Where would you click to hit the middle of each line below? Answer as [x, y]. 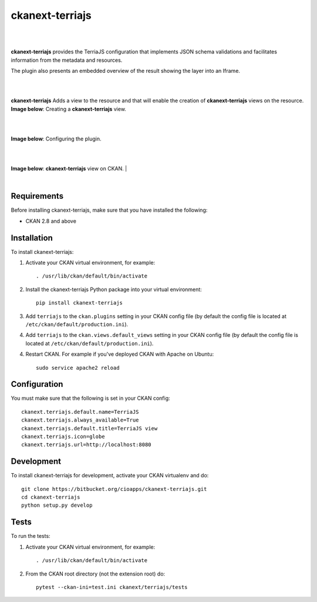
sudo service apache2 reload [78, 368]
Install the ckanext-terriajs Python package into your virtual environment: [114, 289]
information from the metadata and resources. [67, 60]
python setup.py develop [57, 505]
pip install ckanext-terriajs [80, 303]
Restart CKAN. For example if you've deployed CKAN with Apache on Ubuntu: [120, 354]
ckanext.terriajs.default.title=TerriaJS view [90, 428]
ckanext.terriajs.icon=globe [63, 436]
